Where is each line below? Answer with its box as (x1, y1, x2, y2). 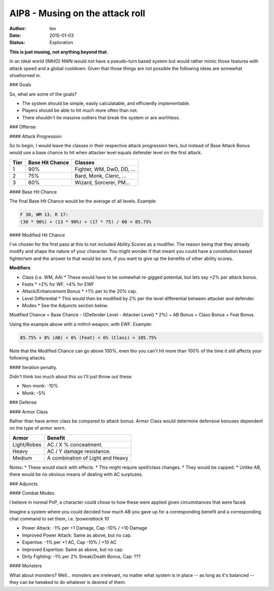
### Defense (9, 399, 37, 406)
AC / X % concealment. (47, 441, 103, 448)
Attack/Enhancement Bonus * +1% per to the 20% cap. (22, 288, 138, 294)
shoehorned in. (9, 72, 42, 78)
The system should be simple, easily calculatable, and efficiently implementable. (22, 101, 190, 107)
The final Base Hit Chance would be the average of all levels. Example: (9, 198, 157, 204)
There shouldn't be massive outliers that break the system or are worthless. (22, 114, 180, 120)
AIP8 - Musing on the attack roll (9, 8, 146, 19)
